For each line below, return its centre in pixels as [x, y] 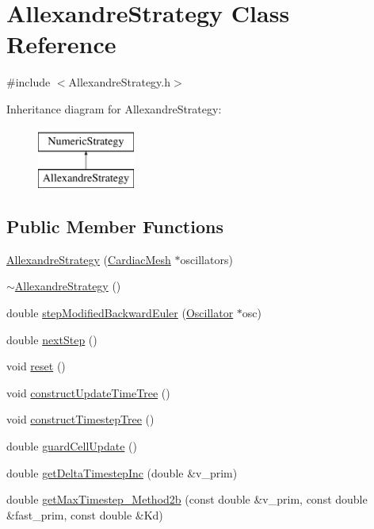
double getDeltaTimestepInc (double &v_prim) [122, 472]
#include [29, 82]
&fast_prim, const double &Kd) [85, 514]
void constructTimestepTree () [80, 419]
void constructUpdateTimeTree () [88, 392]
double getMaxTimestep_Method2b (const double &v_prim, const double [187, 499]
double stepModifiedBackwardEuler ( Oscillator [120, 313]
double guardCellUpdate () [72, 446]
